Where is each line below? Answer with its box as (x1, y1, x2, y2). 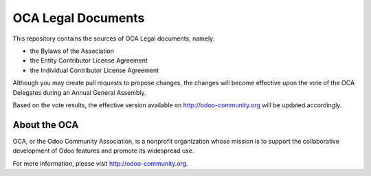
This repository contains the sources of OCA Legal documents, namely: (12, 34, 216, 43)
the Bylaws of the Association (30, 47, 115, 55)
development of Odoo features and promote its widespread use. (12, 146, 194, 155)
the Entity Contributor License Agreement (30, 56, 148, 65)
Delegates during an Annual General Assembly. (12, 88, 147, 96)
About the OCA (12, 119, 79, 131)
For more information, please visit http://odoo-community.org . (12, 159, 188, 168)
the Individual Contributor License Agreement (30, 66, 159, 74)
